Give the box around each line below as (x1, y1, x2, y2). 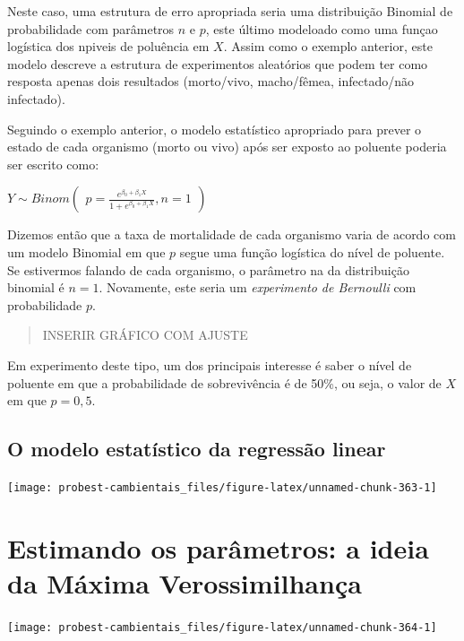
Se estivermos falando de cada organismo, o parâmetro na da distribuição (7, 260, 409, 279)
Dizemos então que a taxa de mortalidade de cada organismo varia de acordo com (7, 225, 456, 244)
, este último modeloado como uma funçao (205, 19, 438, 38)
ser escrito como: (7, 154, 99, 173)
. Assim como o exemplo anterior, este (223, 37, 433, 56)
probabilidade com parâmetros (7, 19, 175, 38)
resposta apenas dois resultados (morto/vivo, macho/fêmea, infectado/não (7, 72, 415, 91)
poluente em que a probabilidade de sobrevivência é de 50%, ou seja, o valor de (7, 373, 442, 392)
